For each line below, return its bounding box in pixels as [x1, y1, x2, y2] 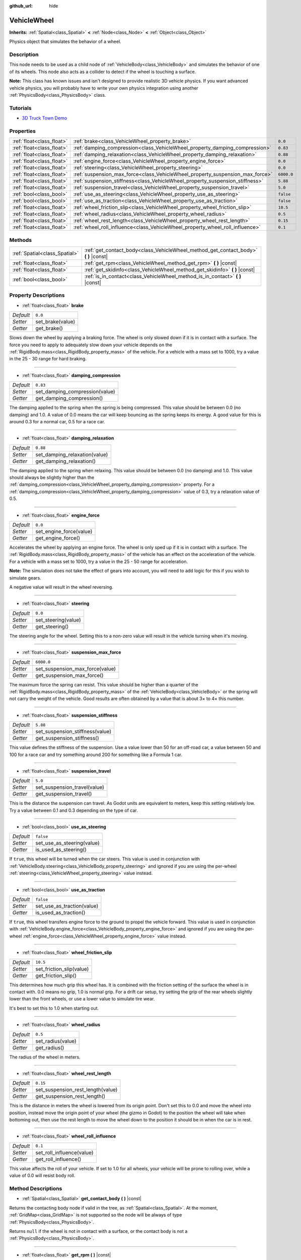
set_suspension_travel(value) [35, 784, 104, 791]
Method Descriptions [9, 1185, 62, 1192]
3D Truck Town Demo [22, 115, 67, 121]
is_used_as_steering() [35, 846, 87, 853]
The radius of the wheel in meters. [9, 1054, 81, 1060]
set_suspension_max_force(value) [35, 665, 116, 672]
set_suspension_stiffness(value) [35, 728, 112, 735]
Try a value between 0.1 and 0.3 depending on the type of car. [9, 807, 138, 813]
